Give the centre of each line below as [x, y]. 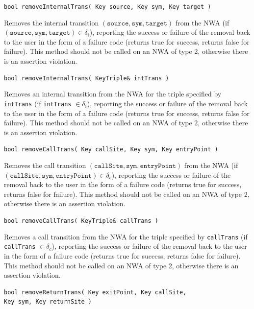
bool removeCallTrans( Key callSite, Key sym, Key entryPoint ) [111, 150]
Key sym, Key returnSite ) [48, 302]
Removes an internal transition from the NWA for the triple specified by [113, 94]
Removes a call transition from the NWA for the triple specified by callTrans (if [126, 236]
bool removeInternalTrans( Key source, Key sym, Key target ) [108, 7]
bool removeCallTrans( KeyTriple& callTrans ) [81, 221]
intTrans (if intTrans [38, 103]
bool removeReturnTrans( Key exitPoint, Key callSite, [95, 292]
